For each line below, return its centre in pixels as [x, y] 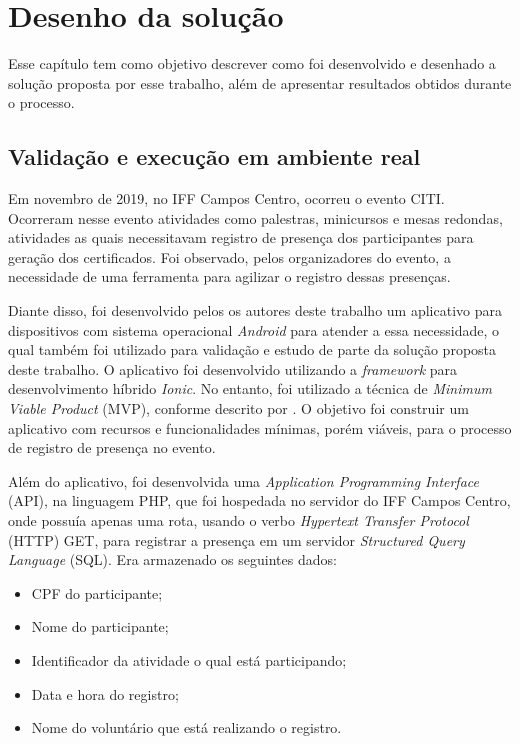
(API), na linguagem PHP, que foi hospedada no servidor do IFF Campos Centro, [259, 500]
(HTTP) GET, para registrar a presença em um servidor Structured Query [236, 539]
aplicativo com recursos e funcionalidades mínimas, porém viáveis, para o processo [260, 427]
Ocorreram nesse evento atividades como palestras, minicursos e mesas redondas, [255, 217]
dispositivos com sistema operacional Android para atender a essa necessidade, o [254, 329]
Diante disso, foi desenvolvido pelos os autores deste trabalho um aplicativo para [255, 310]
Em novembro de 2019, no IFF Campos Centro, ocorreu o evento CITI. [226, 198]
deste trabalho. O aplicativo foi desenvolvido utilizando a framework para [233, 368]
